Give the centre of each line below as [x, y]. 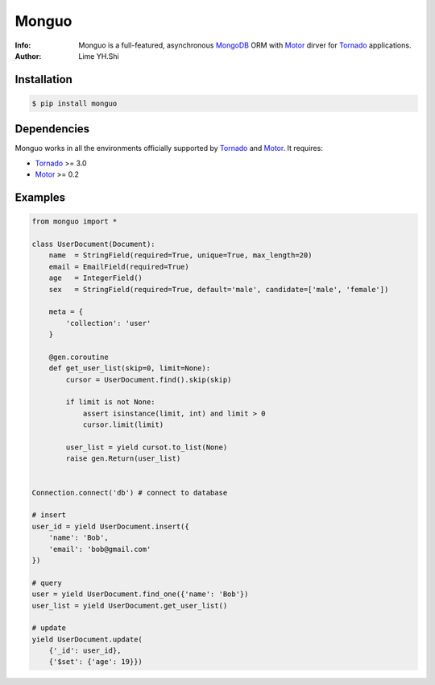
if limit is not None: [111, 402]
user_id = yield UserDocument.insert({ [110, 526]
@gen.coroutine [79, 357]
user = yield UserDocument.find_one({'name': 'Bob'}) [140, 594]
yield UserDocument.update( [87, 639]
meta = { [66, 312]
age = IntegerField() [95, 278]
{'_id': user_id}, [85, 651]
